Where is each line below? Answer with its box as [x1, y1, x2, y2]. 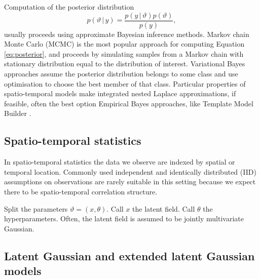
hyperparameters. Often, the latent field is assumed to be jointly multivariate [4, 213, 244, 224]
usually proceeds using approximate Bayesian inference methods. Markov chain [4, 28, 249, 39]
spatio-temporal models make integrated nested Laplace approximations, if [4, 88, 236, 99]
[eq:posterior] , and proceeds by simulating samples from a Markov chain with [4, 48, 244, 59]
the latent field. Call [132, 203, 195, 214]
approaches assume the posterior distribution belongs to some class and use [4, 68, 238, 79]
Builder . [4, 108, 31, 118]
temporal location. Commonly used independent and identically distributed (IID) [4, 166, 256, 177]
